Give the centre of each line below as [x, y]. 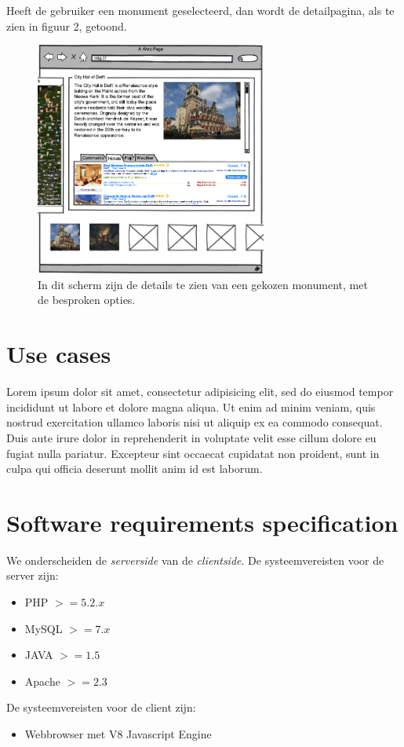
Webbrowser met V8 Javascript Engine [118, 733]
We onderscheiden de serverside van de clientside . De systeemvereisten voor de [195, 560]
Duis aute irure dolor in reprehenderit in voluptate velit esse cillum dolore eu [191, 437]
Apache [42, 681]
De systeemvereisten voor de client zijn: [101, 707]
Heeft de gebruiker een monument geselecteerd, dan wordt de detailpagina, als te [200, 10]
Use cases [59, 354]
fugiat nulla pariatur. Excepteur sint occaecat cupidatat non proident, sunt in [193, 453]
